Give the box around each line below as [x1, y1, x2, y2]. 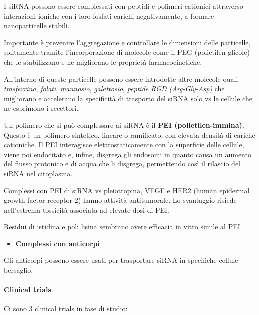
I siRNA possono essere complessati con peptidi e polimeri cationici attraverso [4, 1, 243, 11]
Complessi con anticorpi [15, 238, 100, 248]
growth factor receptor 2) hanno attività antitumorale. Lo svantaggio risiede [4, 195, 237, 205]
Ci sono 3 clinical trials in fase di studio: [4, 303, 128, 314]
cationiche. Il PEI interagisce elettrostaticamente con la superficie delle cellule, [4, 139, 244, 150]
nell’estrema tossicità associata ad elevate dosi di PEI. [4, 204, 170, 215]
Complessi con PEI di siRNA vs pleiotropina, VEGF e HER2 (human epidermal [4, 185, 250, 195]
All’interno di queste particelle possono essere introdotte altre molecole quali [4, 73, 238, 84]
